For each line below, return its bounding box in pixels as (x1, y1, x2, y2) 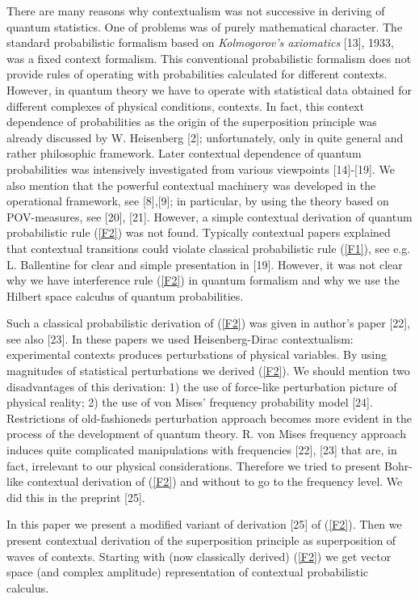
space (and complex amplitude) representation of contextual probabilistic (6, 563, 368, 580)
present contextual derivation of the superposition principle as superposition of (6, 532, 396, 548)
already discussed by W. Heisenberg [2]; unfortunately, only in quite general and (6, 129, 404, 146)
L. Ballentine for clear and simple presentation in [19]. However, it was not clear (6, 255, 403, 272)
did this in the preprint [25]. (6, 488, 145, 505)
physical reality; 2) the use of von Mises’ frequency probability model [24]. (6, 394, 373, 411)
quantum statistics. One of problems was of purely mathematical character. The (6, 18, 403, 35)
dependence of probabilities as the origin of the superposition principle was (6, 113, 377, 130)
